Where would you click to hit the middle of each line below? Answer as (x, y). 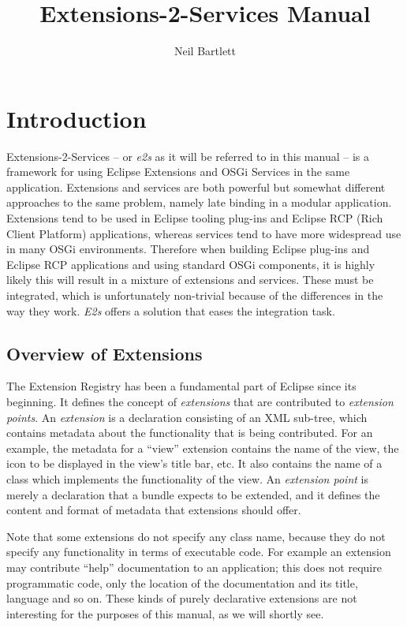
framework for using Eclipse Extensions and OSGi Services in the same (178, 172)
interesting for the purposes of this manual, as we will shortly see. (165, 613)
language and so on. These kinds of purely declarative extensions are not (182, 598)
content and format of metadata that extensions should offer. (154, 510)
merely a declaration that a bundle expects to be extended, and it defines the (193, 494)
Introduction (77, 118)
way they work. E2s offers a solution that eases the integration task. (171, 310)
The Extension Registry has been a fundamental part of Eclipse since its (181, 386)
